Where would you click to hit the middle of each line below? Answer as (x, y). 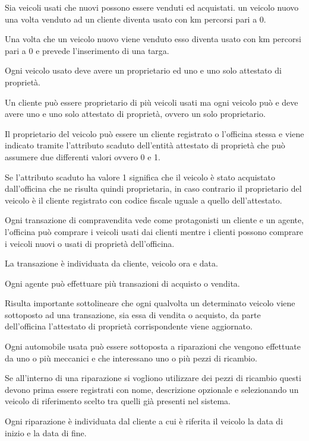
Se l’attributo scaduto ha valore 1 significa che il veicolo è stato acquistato (140, 177)
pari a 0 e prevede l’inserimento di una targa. (87, 50)
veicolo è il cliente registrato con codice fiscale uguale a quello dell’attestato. (144, 200)
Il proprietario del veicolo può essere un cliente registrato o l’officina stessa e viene (154, 133)
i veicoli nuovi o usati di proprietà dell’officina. (90, 243)
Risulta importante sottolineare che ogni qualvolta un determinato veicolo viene (150, 303)
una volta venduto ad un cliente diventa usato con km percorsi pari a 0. (135, 19)
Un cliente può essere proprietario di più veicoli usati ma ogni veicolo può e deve (152, 102)
